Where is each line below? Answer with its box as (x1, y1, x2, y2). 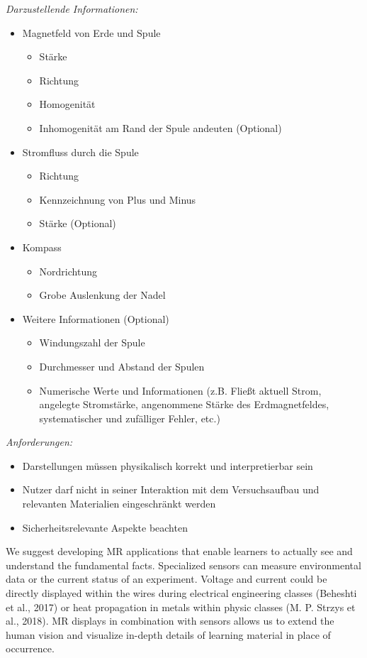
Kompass (22, 239, 62, 254)
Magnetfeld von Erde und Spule (22, 25, 161, 40)
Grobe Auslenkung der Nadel (39, 287, 166, 302)
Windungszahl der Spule (39, 335, 145, 350)
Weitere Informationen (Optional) (22, 311, 169, 326)
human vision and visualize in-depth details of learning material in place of (6, 627, 331, 642)
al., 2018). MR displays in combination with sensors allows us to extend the (6, 613, 334, 628)
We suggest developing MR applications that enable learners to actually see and (6, 544, 353, 559)
